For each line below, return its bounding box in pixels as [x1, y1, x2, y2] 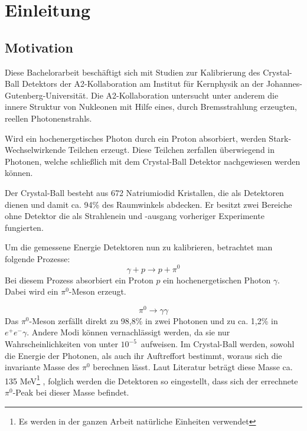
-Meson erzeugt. [68, 285, 126, 298]
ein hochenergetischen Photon [163, 273, 271, 286]
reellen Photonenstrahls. [5, 112, 92, 124]
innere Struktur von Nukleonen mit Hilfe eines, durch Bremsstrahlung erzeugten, [5, 100, 298, 113]
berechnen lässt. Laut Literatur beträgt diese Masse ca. [93, 361, 293, 373]
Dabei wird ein [5, 285, 58, 298]
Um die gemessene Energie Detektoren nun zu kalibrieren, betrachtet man [5, 241, 273, 253]
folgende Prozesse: [5, 252, 70, 265]
